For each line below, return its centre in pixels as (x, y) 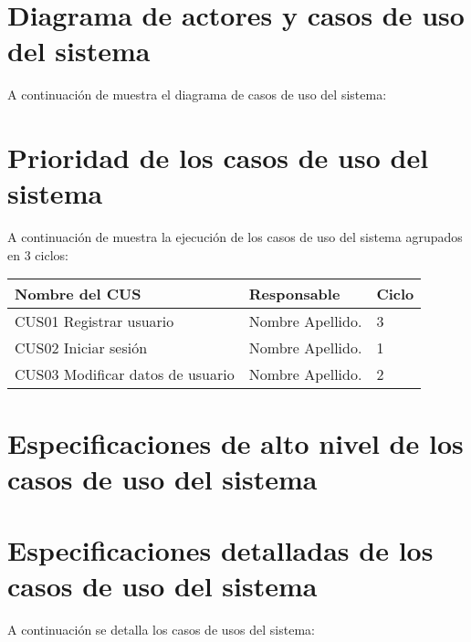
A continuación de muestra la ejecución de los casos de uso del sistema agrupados (235, 237)
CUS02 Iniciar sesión (81, 348)
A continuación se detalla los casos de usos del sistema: (161, 630)
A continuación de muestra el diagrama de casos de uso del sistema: (197, 95)
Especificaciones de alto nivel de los (235, 442)
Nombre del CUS (78, 294)
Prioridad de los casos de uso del (218, 158)
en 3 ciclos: (38, 254)
